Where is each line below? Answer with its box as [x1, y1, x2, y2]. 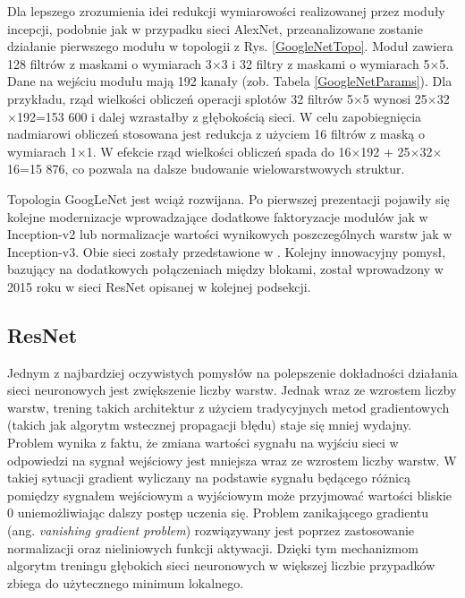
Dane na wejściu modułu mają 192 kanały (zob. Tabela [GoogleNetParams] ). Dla [7, 72, 452, 90]
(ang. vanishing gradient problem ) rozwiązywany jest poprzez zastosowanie [7, 521, 415, 540]
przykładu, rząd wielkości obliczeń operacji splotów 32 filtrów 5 [7, 89, 353, 107]
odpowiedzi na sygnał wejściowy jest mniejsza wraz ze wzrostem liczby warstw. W [7, 450, 457, 469]
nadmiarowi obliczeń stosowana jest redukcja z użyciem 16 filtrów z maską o [7, 124, 426, 143]
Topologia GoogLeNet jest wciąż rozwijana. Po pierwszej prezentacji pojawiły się [7, 189, 450, 208]
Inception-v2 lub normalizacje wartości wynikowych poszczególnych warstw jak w [7, 225, 452, 243]
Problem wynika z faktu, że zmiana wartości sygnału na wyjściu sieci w [7, 433, 399, 452]
